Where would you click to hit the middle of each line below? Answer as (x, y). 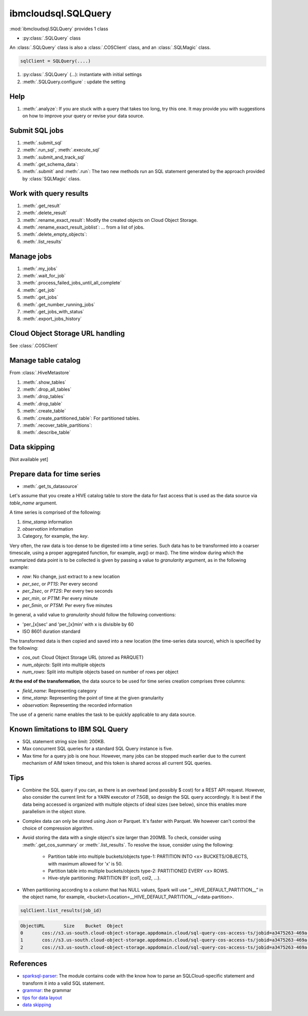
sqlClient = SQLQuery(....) (55, 61)
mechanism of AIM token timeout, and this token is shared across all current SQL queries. (117, 763)
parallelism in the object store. (54, 812)
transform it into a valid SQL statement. (64, 983)
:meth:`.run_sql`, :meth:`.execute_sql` (61, 150)
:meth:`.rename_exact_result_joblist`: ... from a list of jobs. (83, 227)
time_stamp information (47, 522)
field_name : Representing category (60, 690)
